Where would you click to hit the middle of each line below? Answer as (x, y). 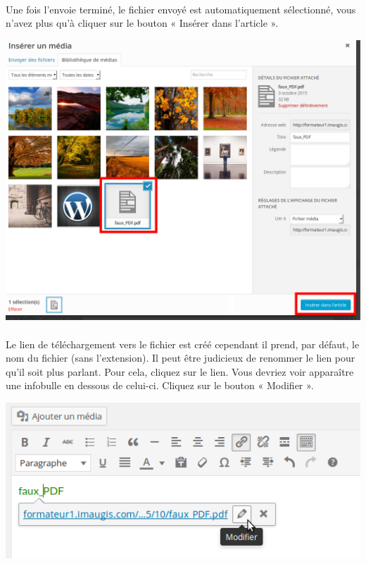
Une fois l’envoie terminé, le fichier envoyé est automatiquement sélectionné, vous (181, 9)
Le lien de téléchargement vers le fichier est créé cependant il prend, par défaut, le (183, 344)
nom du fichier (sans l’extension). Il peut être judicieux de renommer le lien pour (181, 358)
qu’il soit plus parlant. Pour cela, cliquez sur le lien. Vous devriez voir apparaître (180, 371)
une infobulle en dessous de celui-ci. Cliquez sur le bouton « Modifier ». (160, 385)
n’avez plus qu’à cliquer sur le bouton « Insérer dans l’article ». (142, 23)
